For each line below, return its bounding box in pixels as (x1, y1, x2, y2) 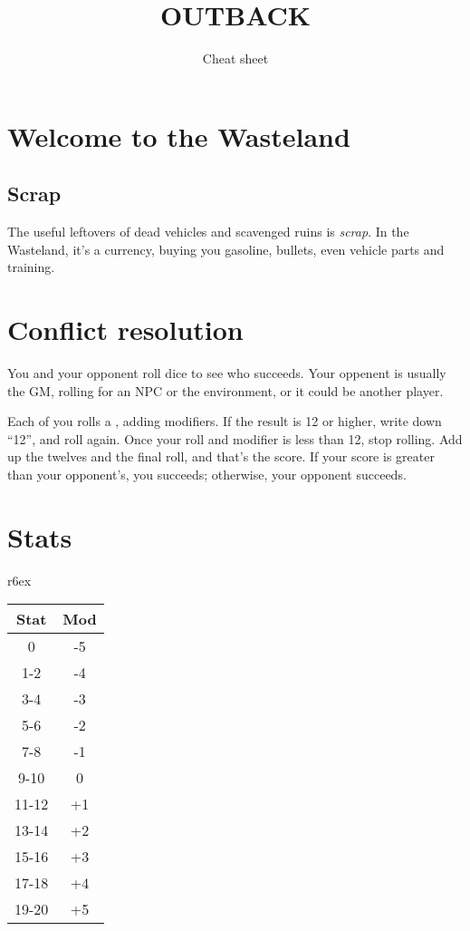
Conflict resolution (7, 311, 244, 348)
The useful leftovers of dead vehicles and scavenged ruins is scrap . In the (7, 222, 409, 241)
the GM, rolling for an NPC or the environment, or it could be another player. (7, 381, 444, 400)
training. (7, 257, 55, 276)
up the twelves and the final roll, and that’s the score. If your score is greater (7, 447, 435, 466)
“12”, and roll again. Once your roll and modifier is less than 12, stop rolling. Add (7, 429, 463, 448)
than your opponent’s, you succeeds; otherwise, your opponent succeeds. (7, 464, 407, 483)
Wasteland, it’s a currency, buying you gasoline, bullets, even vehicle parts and (7, 239, 445, 258)
